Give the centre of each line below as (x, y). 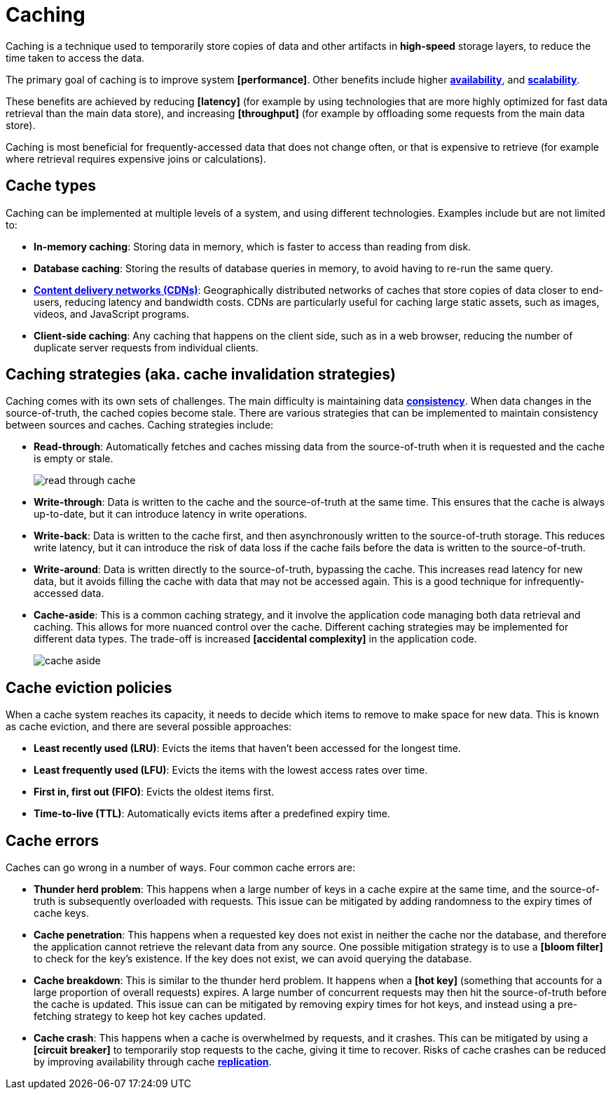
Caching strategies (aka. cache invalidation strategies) (201, 375)
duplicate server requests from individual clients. (146, 347)
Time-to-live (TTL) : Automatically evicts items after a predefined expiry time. (212, 814)
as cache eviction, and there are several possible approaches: (149, 727)
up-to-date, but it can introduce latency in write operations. (171, 514)
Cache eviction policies (89, 687)
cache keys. (61, 913)
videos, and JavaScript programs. (111, 314)
